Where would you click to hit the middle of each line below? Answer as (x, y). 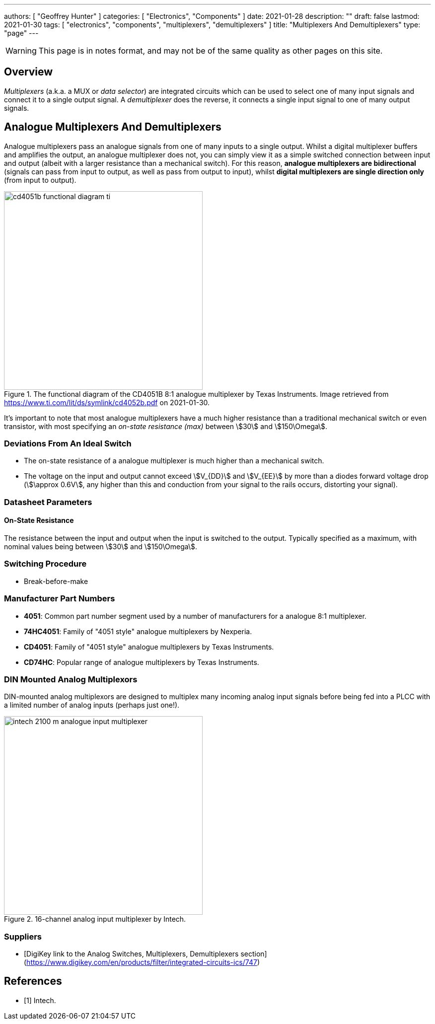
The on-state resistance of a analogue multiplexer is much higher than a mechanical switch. (174, 461)
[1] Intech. (40, 1000)
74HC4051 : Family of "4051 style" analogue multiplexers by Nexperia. (138, 631)
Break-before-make (56, 581)
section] (254, 954)
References (33, 981)
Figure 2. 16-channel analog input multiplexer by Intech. (95, 919)
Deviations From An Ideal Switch (68, 444)
